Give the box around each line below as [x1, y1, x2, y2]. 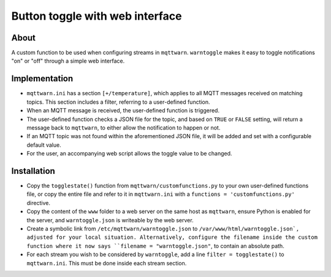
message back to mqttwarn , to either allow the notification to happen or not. [26, 123, 221, 131]
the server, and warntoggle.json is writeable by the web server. [26, 216, 194, 224]
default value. [26, 141, 61, 149]
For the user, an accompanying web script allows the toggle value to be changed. [26, 150, 232, 157]
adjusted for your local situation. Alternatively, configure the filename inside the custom [26, 234, 318, 241]
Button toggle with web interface [11, 9, 182, 23]
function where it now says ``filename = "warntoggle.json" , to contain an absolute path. [26, 242, 284, 249]
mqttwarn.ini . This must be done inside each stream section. [26, 259, 187, 267]
